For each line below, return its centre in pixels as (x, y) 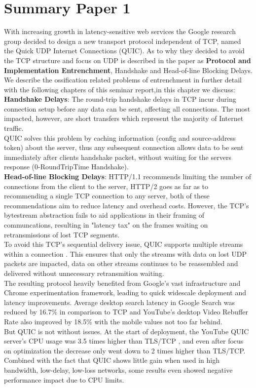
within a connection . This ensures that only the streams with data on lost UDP (126, 253)
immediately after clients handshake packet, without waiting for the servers (118, 157)
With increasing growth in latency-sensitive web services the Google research (120, 31)
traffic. (14, 128)
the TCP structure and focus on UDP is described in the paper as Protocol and (128, 60)
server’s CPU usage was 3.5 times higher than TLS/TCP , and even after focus (124, 341)
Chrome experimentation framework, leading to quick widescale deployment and (125, 292)
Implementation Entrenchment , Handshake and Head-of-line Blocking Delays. (128, 70)
